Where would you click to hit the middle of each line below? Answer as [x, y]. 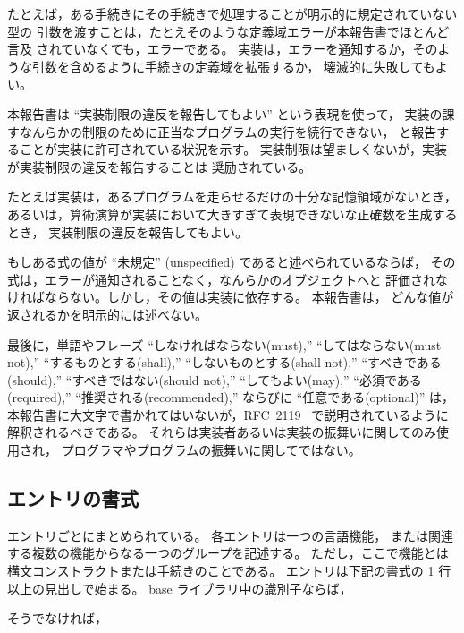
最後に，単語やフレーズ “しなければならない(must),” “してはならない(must [224, 344]
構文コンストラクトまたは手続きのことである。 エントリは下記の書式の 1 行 [229, 571]
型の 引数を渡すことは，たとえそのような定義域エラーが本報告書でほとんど [228, 31]
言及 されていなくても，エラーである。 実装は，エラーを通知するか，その [223, 49]
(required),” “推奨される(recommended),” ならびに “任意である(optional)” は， [231, 397]
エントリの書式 [73, 498]
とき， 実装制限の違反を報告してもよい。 [128, 231]
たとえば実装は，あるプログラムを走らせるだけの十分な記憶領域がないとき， [232, 197]
